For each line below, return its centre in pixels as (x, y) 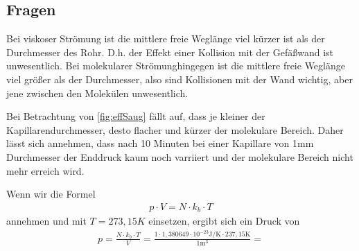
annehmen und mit (46, 221)
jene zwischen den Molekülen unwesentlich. (97, 93)
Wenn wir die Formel (51, 194)
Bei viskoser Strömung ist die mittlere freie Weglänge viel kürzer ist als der (166, 38)
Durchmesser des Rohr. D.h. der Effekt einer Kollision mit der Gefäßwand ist (170, 52)
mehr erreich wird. (45, 170)
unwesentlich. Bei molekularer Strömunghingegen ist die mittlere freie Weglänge (176, 66)
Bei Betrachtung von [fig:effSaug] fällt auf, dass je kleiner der (136, 116)
